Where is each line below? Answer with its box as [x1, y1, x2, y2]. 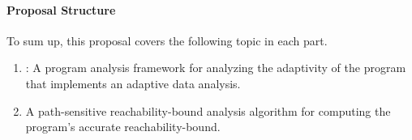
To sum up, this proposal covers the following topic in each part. [6, 32, 328, 49]
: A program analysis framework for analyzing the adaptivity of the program [25, 59, 406, 76]
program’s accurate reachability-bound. [25, 118, 221, 135]
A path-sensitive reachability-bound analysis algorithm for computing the [25, 102, 391, 119]
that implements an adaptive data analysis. [25, 74, 241, 91]
